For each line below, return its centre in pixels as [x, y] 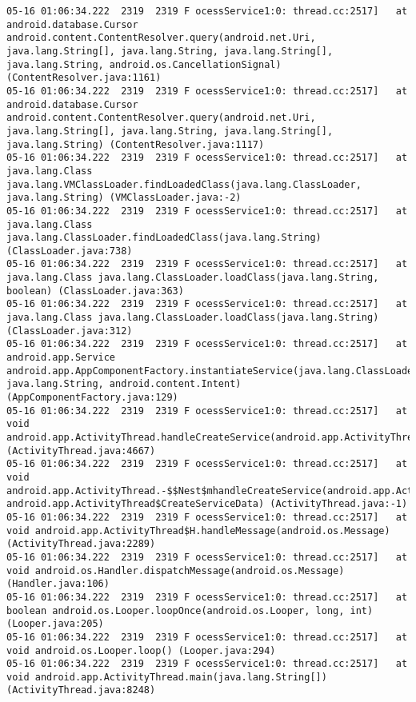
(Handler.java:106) [58, 584]
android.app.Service [61, 358]
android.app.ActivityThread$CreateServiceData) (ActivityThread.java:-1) [207, 504]
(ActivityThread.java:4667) [81, 451]
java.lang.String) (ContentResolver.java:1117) [136, 144]
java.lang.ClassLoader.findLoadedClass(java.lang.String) [164, 238]
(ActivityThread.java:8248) [81, 690]
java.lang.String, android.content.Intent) [124, 384]
